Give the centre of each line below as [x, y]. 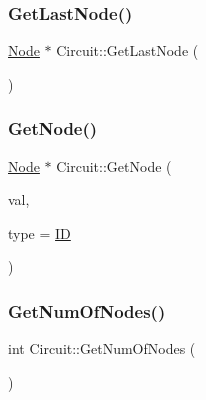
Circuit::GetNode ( [114, 165]
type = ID [39, 232]
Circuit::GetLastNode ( [127, 50]
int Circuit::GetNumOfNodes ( [102, 348]
